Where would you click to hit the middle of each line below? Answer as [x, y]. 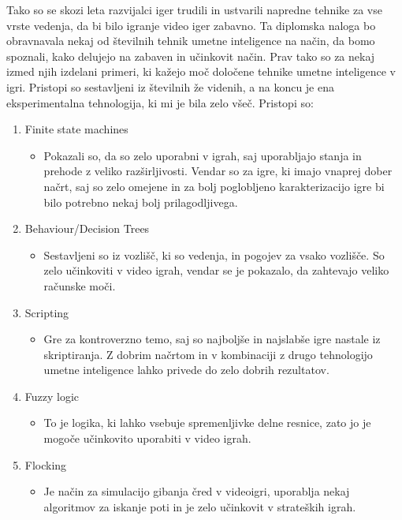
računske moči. [80, 285]
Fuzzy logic [52, 396]
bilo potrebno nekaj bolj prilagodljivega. [141, 202]
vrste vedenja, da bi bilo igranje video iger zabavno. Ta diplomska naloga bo [191, 25]
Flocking [46, 464]
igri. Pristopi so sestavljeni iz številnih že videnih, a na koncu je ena [170, 86]
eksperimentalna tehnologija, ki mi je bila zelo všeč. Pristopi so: [160, 102]
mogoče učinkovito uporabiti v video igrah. [147, 438]
